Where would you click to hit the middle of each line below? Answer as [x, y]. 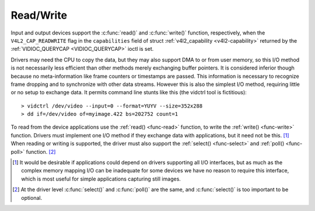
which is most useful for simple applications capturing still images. [101, 179]
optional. [32, 198]
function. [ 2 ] [41, 151]
